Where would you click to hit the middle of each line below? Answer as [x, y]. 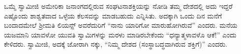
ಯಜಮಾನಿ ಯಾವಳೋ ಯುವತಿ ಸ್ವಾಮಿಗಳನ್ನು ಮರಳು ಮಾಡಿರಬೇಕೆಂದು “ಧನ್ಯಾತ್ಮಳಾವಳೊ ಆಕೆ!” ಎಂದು [120, 34]
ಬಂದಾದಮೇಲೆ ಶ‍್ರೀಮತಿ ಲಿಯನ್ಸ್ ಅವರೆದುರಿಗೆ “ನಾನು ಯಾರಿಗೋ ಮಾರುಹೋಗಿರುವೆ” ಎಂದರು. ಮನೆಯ [121, 25]
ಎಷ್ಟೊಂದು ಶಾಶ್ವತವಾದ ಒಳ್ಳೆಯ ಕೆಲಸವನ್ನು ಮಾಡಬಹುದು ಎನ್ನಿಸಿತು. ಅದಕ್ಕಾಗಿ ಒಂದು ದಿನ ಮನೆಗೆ [113, 15]
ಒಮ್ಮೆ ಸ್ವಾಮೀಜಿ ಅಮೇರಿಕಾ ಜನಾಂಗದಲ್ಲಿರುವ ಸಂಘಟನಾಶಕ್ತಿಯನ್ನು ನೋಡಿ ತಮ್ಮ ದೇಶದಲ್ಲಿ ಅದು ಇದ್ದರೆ [118, 6]
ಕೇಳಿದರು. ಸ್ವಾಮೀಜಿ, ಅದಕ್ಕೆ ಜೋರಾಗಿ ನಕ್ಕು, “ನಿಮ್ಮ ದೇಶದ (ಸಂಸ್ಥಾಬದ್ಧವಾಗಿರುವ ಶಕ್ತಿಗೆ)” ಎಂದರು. [116, 44]
